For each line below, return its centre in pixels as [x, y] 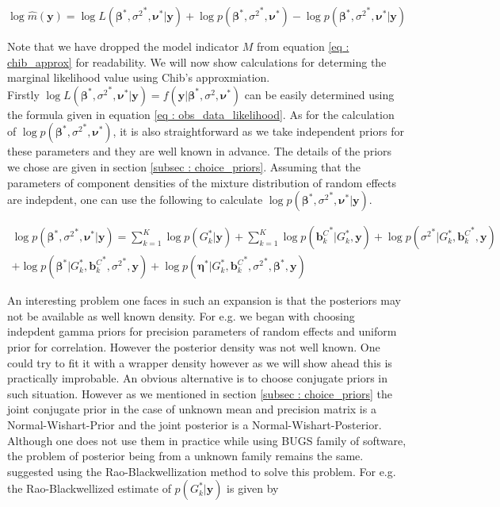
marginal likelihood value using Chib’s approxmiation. [139, 77]
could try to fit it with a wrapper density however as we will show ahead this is [200, 362]
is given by [253, 488]
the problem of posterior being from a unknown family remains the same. [185, 456]
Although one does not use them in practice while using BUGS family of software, [207, 440]
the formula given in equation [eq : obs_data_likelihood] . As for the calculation [201, 114]
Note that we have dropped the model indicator [123, 46]
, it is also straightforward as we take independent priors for [258, 131]
